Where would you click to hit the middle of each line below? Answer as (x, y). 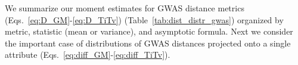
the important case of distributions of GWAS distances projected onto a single (148, 43)
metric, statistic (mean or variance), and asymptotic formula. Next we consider (149, 31)
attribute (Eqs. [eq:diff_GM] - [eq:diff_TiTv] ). (88, 55)
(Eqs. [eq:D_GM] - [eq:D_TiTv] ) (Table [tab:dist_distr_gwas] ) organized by (144, 19)
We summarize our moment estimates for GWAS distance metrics (125, 8)
